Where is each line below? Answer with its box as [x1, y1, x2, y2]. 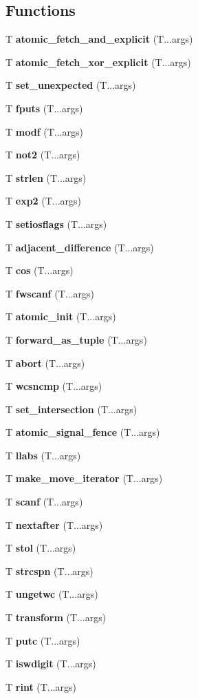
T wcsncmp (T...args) [5, 379, 102, 393]
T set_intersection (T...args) [5, 401, 137, 416]
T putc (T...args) [5, 633, 80, 647]
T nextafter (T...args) [5, 517, 103, 532]
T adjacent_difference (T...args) [5, 240, 154, 254]
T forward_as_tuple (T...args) [5, 332, 147, 346]
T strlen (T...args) [5, 170, 87, 185]
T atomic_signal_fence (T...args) [5, 425, 160, 439]
